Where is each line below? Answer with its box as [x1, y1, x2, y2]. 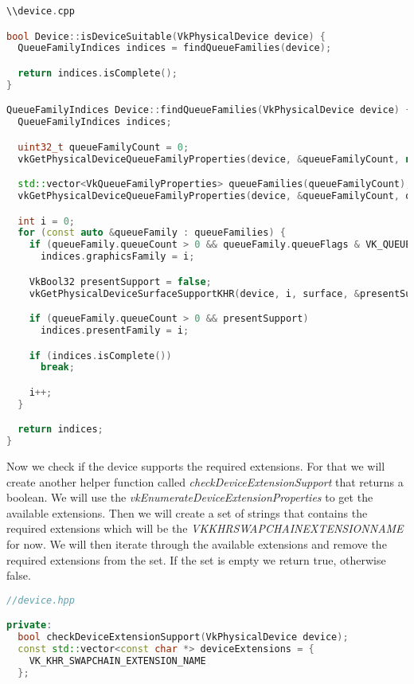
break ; [40, 362, 75, 373]
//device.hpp [6, 594, 75, 606]
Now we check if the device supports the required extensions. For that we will [6, 458, 385, 475]
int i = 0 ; [18, 215, 75, 227]
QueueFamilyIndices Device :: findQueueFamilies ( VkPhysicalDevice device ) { [6, 104, 412, 116]
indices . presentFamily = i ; [40, 325, 189, 336]
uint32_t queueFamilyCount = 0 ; [18, 141, 189, 153]
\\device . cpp [6, 6, 75, 17]
